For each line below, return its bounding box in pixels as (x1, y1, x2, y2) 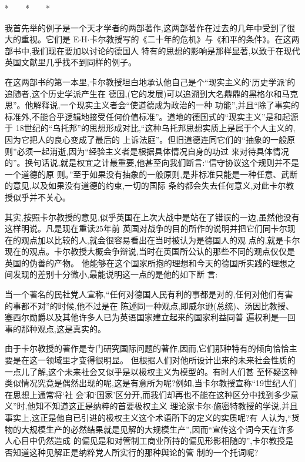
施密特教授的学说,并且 (213, 400, 298, 412)
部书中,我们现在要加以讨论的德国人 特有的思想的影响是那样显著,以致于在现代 (5, 44, 300, 56)
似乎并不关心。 (12, 190, 71, 203)
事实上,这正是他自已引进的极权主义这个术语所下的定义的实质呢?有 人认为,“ (5, 411, 291, 423)
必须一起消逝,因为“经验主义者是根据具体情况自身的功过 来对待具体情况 (16, 145, 289, 157)
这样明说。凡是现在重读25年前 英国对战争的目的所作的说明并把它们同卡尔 (5, 222, 287, 235)
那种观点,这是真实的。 (21, 322, 106, 334)
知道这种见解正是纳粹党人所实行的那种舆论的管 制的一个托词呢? (12, 446, 259, 458)
